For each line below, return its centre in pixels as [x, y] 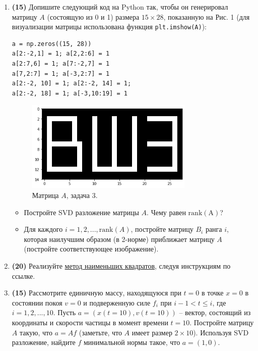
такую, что [36, 332]
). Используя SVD [221, 332]
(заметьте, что [100, 332]
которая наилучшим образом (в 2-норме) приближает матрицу [119, 239]
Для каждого [43, 229]
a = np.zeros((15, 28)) [52, 44]
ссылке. [23, 275]
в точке [212, 293]
